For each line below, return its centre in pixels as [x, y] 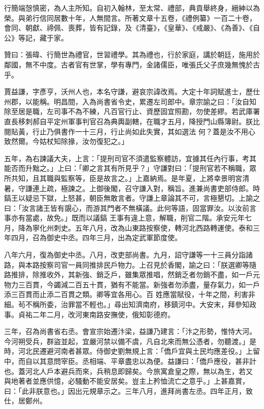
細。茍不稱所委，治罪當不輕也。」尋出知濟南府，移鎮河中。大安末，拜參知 [127, 304]
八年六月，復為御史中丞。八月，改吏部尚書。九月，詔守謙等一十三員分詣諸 [128, 255]
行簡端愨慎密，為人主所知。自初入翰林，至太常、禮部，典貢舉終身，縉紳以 [128, 8]
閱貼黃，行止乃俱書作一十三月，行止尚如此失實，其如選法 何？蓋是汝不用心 [130, 131]
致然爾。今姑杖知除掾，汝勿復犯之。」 [66, 141]
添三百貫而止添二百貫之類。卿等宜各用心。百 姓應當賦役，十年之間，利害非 [130, 294]
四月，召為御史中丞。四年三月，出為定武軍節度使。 [96, 237]
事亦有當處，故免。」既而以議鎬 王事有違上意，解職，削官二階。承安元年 [124, 218]
